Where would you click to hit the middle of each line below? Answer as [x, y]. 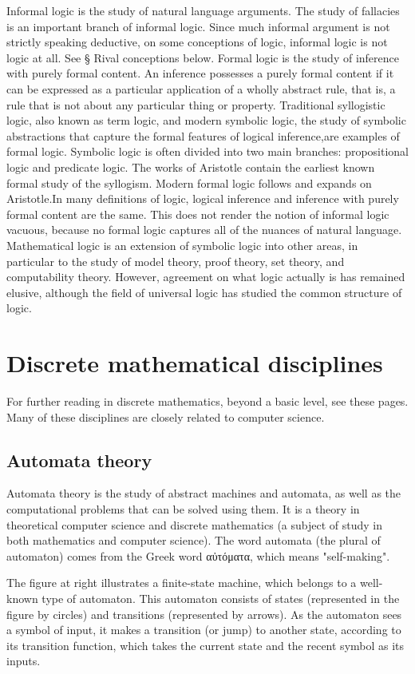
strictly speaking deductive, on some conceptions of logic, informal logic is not [197, 42]
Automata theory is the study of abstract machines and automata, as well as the [204, 493]
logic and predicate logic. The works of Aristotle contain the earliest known [191, 167]
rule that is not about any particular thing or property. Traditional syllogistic [196, 104]
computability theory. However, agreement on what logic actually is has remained [206, 277]
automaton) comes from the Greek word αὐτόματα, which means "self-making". [198, 555]
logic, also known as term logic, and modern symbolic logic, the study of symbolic [206, 120]
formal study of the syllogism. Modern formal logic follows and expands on [189, 182]
